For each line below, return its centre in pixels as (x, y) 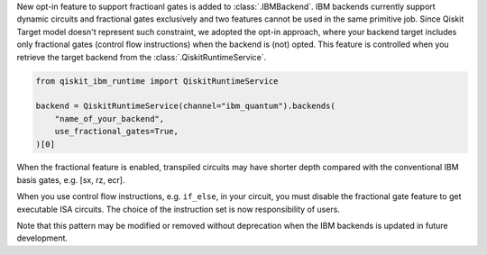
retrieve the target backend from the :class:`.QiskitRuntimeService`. (142, 57)
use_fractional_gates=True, (117, 132)
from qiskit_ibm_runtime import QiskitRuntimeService (157, 81)
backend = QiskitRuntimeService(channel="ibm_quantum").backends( (185, 106)
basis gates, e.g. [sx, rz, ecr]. (71, 179)
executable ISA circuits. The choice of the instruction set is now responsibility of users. (178, 209)
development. (42, 238)
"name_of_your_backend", (110, 118)
